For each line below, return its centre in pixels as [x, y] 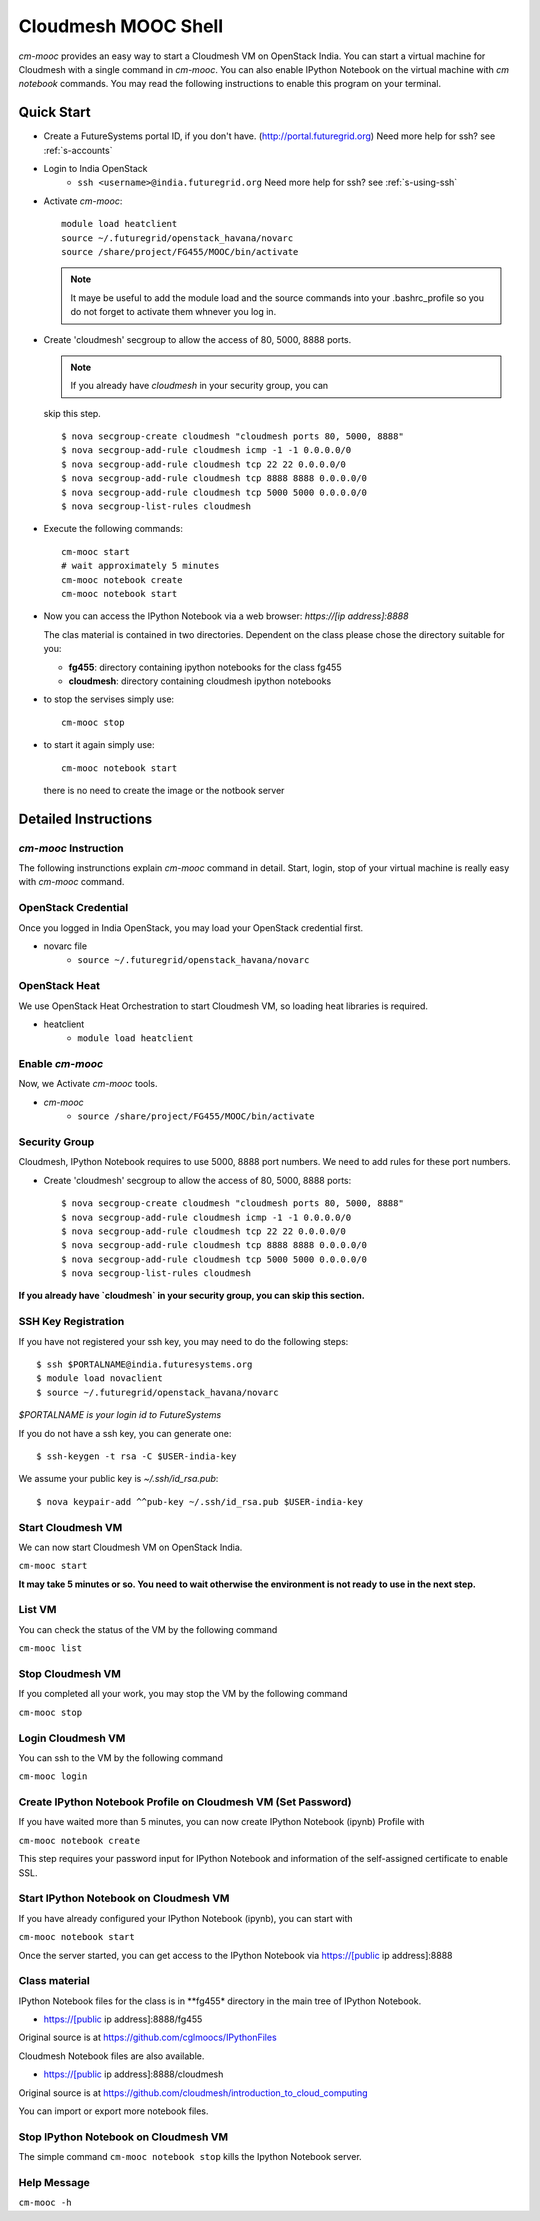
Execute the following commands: [113, 529]
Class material [54, 1981]
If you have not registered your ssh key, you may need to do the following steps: [183, 1341]
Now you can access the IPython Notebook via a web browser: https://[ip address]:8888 [226, 616]
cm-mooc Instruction [71, 848]
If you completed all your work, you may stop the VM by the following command [183, 1694]
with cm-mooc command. [71, 882]
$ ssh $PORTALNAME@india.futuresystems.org [144, 1364]
